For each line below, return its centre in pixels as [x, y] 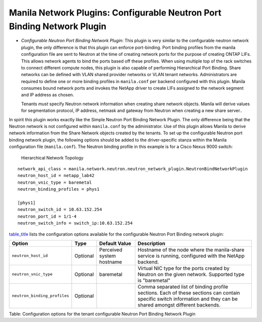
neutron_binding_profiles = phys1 [58, 189]
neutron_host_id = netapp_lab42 [56, 176]
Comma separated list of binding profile [183, 287]
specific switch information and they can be [188, 299]
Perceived [111, 250]
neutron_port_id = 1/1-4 [47, 216]
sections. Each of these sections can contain [189, 292]
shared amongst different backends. [179, 305]
